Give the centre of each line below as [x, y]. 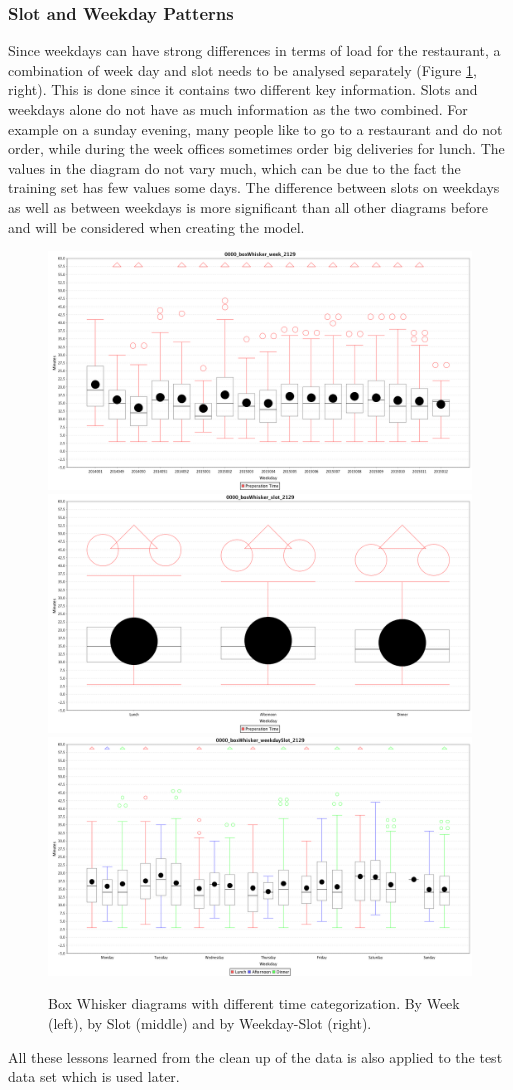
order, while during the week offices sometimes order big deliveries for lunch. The [256, 148]
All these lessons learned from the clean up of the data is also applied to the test [255, 1056]
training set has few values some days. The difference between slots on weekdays [254, 187]
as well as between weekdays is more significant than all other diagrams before [248, 206]
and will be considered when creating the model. [156, 226]
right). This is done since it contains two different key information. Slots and [243, 89]
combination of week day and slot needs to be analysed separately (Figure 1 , [242, 69]
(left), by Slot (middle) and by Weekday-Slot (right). [210, 1023]
